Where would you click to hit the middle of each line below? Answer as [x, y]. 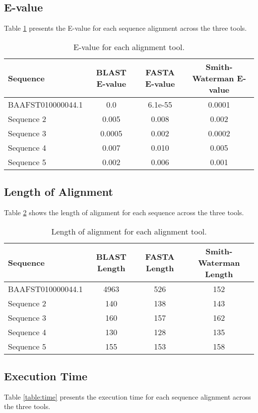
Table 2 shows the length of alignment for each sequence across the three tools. [124, 212]
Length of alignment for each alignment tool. [129, 231]
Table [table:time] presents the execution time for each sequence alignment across [128, 396]
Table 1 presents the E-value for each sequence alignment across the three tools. [126, 28]
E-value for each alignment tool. [129, 47]
